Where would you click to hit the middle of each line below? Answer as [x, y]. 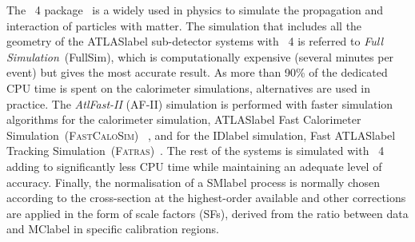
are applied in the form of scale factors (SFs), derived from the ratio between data [207, 213]
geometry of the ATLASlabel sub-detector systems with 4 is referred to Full [195, 41]
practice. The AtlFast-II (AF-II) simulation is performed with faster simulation [200, 103]
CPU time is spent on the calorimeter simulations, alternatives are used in [188, 87]
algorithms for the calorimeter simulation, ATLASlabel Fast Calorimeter [184, 119]
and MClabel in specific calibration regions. [113, 229]
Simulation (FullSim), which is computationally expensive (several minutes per [200, 56]
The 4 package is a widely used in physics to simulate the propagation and [195, 10]
